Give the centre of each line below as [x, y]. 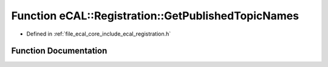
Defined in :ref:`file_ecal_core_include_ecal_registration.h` [99, 34]
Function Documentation [59, 51]
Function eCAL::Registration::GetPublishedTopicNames [155, 16]
